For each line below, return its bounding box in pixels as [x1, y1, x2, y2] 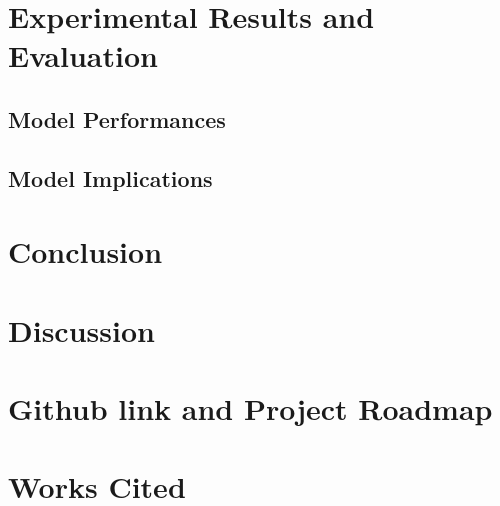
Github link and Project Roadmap [8, 388, 493, 429]
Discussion [8, 309, 155, 350]
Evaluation [8, 35, 158, 76]
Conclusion [8, 231, 163, 272]
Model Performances [8, 103, 226, 134]
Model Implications [8, 162, 213, 193]
